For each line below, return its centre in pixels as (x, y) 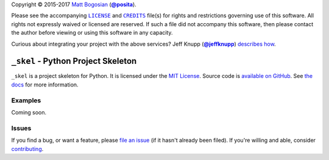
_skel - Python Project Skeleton (74, 61)
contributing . (27, 148)
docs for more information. (45, 85)
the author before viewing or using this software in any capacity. (92, 33)
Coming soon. (29, 112)
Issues (21, 128)
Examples (26, 100)
